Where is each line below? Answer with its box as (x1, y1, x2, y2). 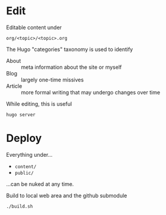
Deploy (6, 132, 42, 145)
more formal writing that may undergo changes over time (21, 88, 161, 96)
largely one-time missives (21, 76, 84, 83)
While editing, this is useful (6, 100, 72, 107)
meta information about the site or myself (21, 64, 122, 71)
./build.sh (6, 203, 33, 209)
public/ (14, 170, 34, 176)
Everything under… (6, 151, 53, 158)
